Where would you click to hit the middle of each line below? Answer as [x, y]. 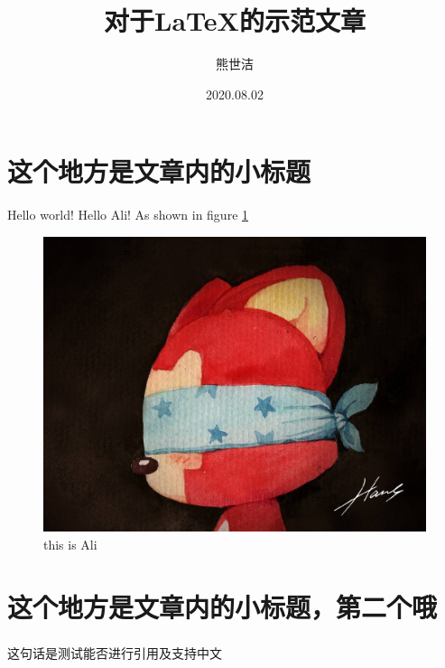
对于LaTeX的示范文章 [235, 20]
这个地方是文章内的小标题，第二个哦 [222, 606]
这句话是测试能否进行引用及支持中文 [115, 653]
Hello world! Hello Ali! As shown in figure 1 [128, 215]
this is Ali [70, 544]
